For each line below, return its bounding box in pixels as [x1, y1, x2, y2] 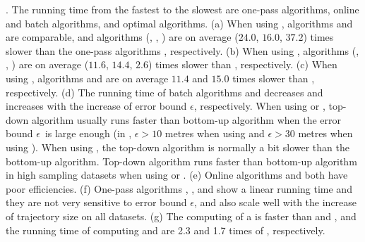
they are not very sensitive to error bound [6, 195, 187, 210]
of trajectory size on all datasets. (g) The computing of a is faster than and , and [6, 208, 357, 223]
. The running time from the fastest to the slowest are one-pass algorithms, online [6, 2, 359, 16]
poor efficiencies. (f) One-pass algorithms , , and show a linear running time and [6, 181, 352, 196]
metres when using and [164, 126, 265, 141]
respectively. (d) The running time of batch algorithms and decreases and [6, 84, 323, 99]
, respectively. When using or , [193, 98, 325, 113]
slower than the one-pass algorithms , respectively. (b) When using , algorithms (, [6, 43, 359, 58]
